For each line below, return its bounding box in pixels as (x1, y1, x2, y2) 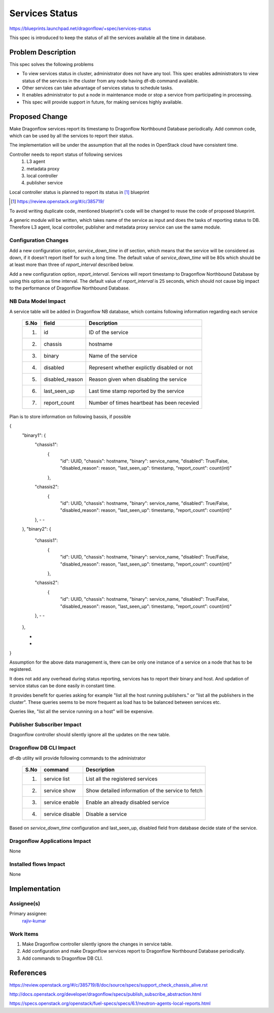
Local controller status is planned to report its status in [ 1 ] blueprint (9, 189, 150, 195)
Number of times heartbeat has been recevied (89, 399, 199, 406)
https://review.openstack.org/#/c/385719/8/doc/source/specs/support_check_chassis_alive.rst (9, 982, 208, 988)
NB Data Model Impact (9, 298, 66, 305)
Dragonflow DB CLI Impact (9, 744, 76, 751)
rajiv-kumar (22, 918, 47, 924)
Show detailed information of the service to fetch (85, 787, 203, 794)
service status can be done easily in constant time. (9, 683, 116, 689)
